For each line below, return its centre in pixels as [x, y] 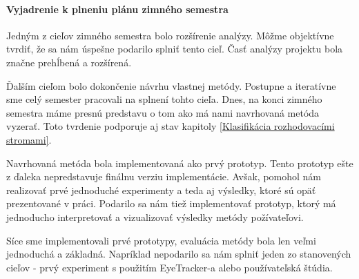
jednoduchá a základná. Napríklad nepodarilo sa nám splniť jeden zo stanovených [179, 254]
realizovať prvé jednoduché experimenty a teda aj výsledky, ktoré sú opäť [161, 190]
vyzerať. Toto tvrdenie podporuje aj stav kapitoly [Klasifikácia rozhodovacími [171, 126]
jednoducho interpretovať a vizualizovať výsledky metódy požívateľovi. [155, 217]
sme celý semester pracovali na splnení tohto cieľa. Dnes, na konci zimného [164, 99]
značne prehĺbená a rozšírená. [69, 62]
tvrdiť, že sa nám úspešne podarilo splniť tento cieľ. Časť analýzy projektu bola [175, 49]
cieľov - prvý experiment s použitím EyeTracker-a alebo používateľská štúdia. [169, 267]
